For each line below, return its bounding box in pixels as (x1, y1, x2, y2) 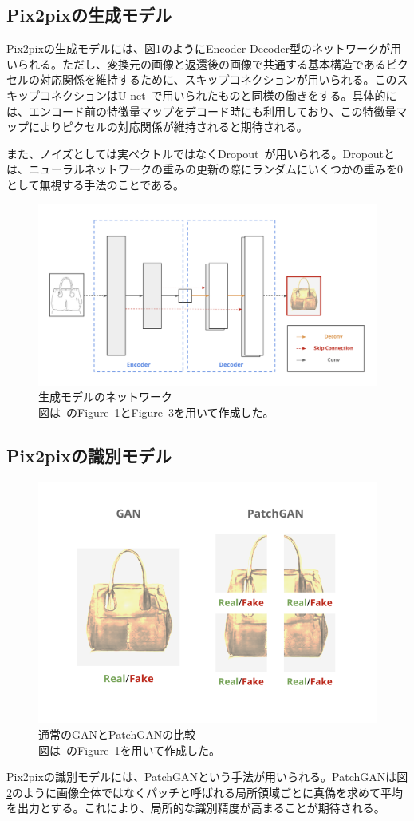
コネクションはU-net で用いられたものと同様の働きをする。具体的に (39, 86, 397, 103)
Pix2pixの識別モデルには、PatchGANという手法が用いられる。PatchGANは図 (6, 768, 408, 785)
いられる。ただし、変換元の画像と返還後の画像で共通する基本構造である (6, 55, 386, 72)
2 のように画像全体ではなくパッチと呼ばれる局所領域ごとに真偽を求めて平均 (6, 783, 403, 800)
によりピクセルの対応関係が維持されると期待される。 (28, 118, 308, 135)
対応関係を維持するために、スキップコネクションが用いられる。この (39, 71, 397, 88)
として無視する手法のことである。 (6, 176, 185, 192)
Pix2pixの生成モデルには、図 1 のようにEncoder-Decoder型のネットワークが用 (6, 40, 401, 57)
